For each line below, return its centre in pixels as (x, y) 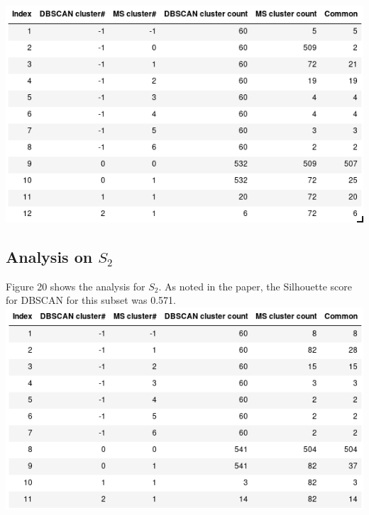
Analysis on (49, 256)
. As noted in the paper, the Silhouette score (255, 286)
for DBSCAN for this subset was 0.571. (91, 300)
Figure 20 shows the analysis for (76, 286)
